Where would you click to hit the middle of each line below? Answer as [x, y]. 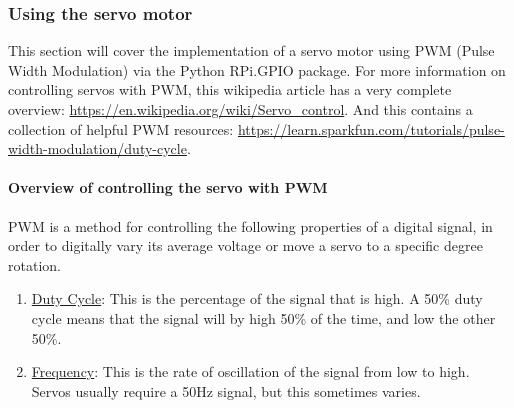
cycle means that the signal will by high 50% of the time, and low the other [263, 317]
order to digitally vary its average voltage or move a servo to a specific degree [245, 245]
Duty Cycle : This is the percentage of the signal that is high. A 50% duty [257, 298]
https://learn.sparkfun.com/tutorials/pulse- [371, 128]
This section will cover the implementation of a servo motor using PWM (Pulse [251, 50]
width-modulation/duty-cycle [97, 148]
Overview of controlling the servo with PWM [168, 187]
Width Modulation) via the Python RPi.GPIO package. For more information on [257, 69]
